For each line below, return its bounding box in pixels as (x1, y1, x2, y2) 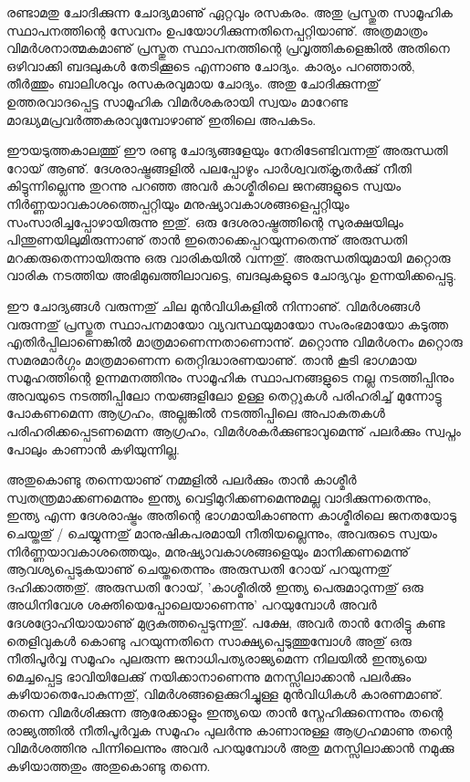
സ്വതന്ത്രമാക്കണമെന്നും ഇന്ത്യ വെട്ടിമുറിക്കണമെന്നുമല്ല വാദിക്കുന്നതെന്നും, (6, 487, 432, 506)
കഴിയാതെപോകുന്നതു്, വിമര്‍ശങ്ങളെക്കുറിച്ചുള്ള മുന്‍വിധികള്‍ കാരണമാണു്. (6, 684, 444, 704)
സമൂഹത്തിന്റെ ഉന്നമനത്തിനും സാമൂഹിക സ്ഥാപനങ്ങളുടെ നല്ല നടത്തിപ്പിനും (6, 368, 454, 387)
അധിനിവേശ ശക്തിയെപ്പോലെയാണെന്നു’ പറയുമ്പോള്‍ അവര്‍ (6, 595, 377, 614)
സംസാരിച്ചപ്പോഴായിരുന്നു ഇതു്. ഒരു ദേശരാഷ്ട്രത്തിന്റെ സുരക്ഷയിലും (6, 212, 403, 231)
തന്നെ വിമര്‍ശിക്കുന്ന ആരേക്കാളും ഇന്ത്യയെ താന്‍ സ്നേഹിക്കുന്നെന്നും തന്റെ (6, 702, 444, 721)
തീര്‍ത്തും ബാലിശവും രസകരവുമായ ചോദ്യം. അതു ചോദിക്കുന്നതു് (6, 74, 380, 93)
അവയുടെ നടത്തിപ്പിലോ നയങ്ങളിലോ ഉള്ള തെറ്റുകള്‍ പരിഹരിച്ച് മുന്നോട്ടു (6, 385, 442, 404)
